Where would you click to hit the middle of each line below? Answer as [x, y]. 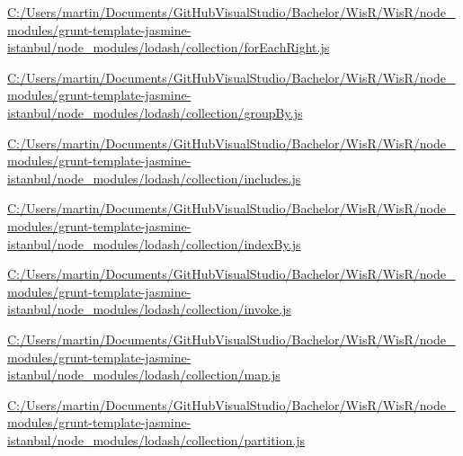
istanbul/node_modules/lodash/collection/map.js [144, 375]
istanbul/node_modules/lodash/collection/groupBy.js [155, 112]
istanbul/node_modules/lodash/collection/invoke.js [149, 309]
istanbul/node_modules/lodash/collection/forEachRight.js [169, 47]
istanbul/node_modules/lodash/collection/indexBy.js [154, 243]
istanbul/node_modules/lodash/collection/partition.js [156, 439]
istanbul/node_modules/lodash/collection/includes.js [154, 178]
